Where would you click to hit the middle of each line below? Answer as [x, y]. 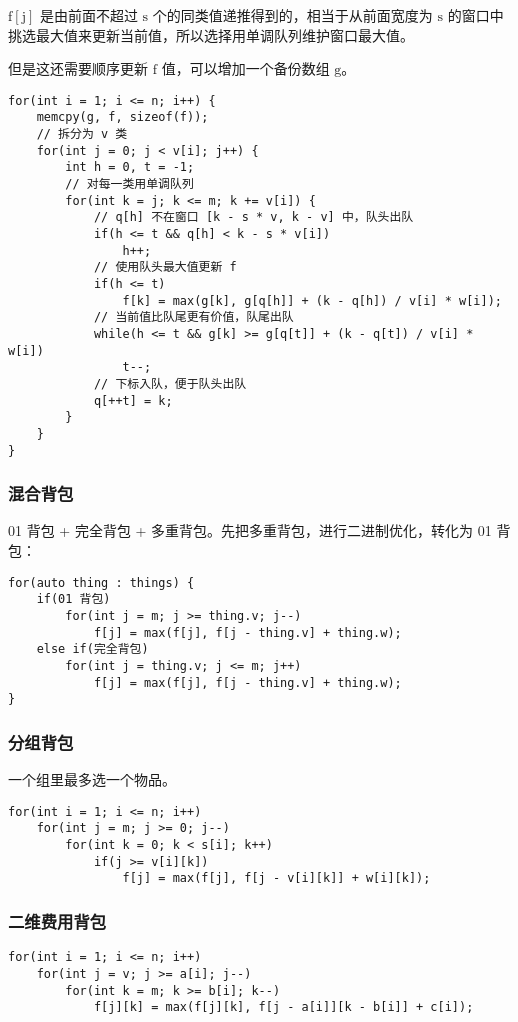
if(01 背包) [73, 599]
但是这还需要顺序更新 [78, 68]
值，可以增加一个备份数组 [245, 68]
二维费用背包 [57, 920]
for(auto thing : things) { [101, 582]
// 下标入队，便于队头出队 [170, 383]
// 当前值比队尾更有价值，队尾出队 [193, 317]
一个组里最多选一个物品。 [92, 779]
